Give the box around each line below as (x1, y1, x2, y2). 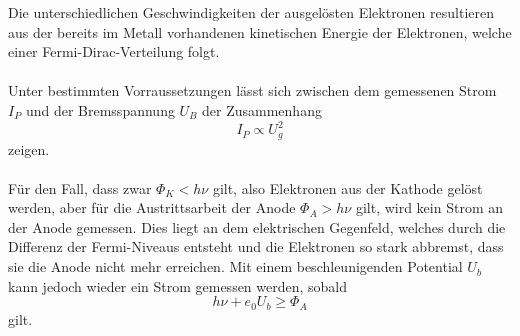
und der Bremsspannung (25, 99, 175, 120)
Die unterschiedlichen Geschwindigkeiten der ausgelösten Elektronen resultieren (8, 2, 495, 22)
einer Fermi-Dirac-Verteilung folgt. (8, 41, 220, 62)
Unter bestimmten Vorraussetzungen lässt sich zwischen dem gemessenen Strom (8, 80, 497, 101)
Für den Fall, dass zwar (8, 177, 152, 198)
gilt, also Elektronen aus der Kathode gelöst (212, 177, 483, 198)
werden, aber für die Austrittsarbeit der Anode (8, 197, 296, 218)
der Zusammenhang (202, 99, 322, 120)
